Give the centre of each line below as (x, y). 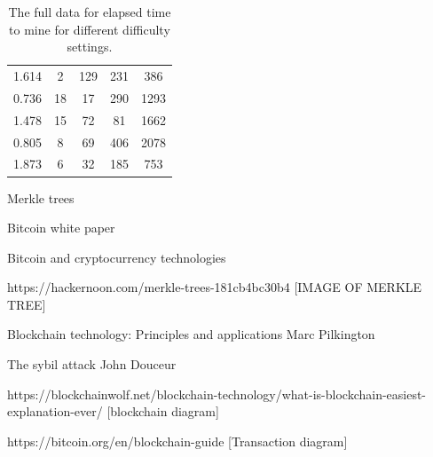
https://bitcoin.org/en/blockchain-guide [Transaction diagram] (177, 441)
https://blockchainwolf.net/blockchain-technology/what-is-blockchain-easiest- (217, 394)
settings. (90, 47)
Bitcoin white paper (61, 228)
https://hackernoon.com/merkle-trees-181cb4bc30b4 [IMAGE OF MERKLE (215, 287)
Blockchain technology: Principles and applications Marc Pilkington (191, 334)
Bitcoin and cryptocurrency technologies (117, 257)
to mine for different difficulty (90, 29)
